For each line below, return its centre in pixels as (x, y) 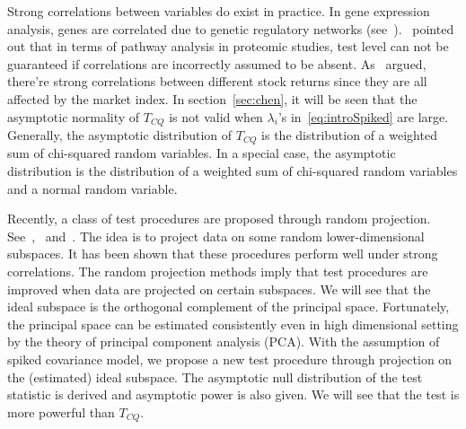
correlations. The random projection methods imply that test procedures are (218, 271)
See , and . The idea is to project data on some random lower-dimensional (216, 236)
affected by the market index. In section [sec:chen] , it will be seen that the (212, 98)
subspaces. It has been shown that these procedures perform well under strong (223, 254)
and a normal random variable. (92, 188)
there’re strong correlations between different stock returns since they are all (217, 81)
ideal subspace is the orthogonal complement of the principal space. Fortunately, (229, 306)
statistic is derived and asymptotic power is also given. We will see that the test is (233, 394)
